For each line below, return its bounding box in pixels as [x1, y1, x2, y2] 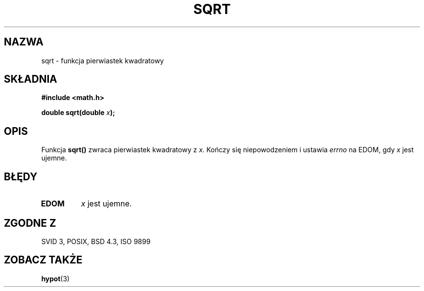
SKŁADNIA [4, 73, 57, 86]
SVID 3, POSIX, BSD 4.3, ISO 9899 [41, 237, 151, 246]
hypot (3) [41, 274, 70, 283]
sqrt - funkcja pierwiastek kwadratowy [41, 56, 164, 65]
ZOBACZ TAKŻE [4, 254, 83, 266]
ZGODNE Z [4, 217, 57, 229]
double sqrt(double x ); [41, 108, 115, 117]
